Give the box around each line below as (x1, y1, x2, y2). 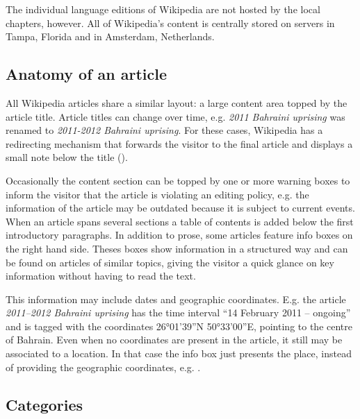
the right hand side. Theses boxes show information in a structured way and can (6, 241, 348, 255)
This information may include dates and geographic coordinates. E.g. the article (6, 291, 346, 306)
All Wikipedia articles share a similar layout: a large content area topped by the (6, 95, 347, 110)
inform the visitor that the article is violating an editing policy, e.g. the (6, 187, 309, 201)
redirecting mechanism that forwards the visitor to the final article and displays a (6, 136, 353, 151)
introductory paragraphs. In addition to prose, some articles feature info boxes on (6, 228, 353, 242)
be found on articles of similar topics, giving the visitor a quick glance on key (6, 255, 334, 269)
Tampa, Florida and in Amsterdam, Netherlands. (6, 29, 215, 44)
